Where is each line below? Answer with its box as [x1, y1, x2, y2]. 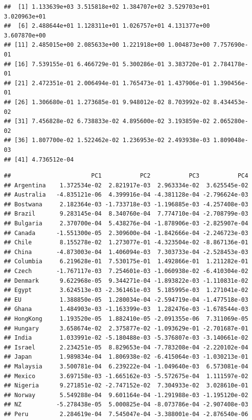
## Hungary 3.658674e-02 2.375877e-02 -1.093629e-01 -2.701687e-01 [4, 325, 249, 332]
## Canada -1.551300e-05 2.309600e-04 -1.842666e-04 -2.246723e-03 [4, 229, 249, 237]
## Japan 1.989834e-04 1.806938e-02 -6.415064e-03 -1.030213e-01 [4, 353, 249, 361]
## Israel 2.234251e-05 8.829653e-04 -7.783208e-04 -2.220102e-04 [4, 344, 249, 351]
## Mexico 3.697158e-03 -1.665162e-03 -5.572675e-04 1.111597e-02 [4, 372, 249, 380]
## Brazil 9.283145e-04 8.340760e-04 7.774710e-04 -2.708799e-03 [4, 210, 249, 218]
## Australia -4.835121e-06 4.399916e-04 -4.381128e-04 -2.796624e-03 [4, 191, 249, 199]
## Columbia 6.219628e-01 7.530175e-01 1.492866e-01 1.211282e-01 [4, 258, 249, 265]
